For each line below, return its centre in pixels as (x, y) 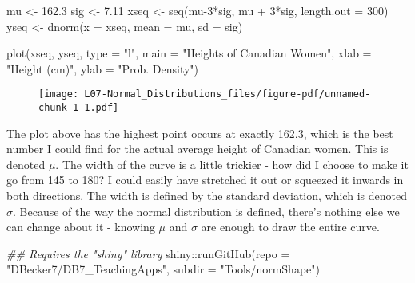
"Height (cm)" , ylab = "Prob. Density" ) (103, 68)
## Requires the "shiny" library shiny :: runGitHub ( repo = (148, 253)
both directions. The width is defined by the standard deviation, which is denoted (207, 196)
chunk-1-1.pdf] (79, 108)
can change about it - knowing (81, 227)
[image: (59, 94)
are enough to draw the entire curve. (290, 227)
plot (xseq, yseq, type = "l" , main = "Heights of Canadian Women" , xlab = (189, 53)
